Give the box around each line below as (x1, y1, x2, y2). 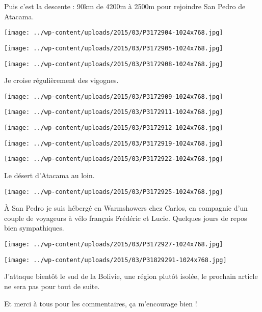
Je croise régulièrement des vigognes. (4, 75, 119, 86)
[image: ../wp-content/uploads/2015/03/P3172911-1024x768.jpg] (4, 108, 223, 116)
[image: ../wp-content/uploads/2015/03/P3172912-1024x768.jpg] (4, 124, 223, 132)
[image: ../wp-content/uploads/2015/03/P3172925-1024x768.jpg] (4, 188, 223, 195)
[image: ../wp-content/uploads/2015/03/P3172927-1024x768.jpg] (4, 241, 223, 248)
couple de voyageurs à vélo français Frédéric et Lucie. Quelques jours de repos (4, 212, 247, 223)
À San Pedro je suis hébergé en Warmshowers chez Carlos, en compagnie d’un (4, 203, 248, 213)
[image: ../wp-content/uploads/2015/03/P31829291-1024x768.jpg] (4, 256, 227, 264)
